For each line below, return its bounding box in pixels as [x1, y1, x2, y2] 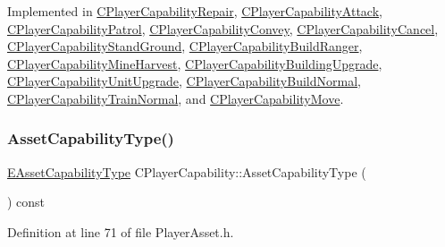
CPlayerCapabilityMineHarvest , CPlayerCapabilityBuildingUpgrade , [7, 54, 382, 72]
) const [7, 192, 46, 211]
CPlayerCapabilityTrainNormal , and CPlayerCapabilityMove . [7, 89, 344, 107]
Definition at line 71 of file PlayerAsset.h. [7, 222, 234, 241]
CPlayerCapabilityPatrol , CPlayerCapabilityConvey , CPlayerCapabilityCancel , [7, 19, 439, 38]
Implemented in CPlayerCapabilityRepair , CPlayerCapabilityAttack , [7, 2, 382, 20]
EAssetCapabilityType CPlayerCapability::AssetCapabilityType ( [7, 162, 366, 181]
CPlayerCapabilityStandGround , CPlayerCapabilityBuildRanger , [7, 37, 363, 55]
